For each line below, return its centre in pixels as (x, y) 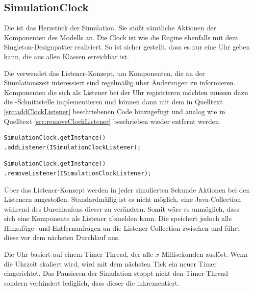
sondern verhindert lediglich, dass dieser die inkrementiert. (92, 282)
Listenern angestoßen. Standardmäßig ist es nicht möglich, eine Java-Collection (123, 199)
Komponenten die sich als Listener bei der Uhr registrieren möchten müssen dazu (126, 92)
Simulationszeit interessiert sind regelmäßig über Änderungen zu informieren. (120, 83)
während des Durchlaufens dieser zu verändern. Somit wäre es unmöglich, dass (122, 208)
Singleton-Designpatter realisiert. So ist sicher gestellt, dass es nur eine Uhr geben (127, 47)
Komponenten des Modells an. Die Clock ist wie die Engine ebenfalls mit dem (121, 37)
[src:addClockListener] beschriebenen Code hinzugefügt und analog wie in (114, 111)
